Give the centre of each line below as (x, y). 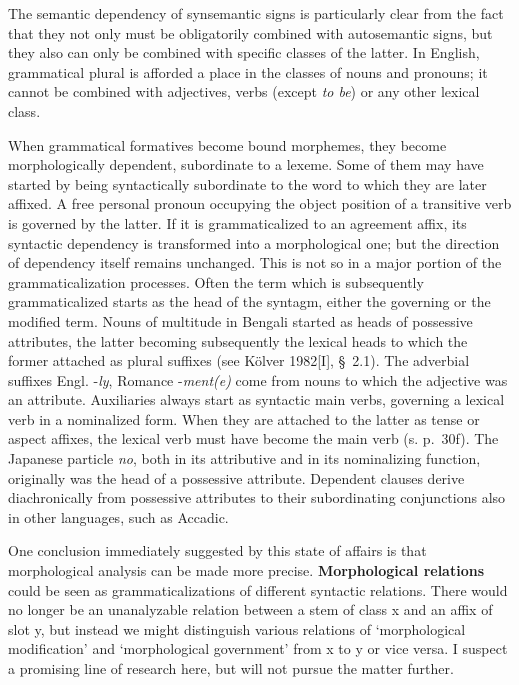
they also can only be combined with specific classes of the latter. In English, (244, 52)
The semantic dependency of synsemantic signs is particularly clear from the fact (256, 13)
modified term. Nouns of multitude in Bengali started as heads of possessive (240, 320)
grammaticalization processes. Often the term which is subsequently (216, 281)
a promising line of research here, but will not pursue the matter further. (231, 668)
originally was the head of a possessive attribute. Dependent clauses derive (236, 477)
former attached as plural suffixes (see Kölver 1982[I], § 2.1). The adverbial (239, 360)
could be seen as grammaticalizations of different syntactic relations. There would (258, 589)
